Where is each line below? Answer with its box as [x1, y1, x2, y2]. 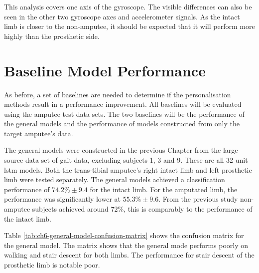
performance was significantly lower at [4, 194, 121, 204]
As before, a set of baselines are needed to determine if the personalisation [4, 89, 231, 99]
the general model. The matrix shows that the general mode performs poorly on [4, 240, 249, 250]
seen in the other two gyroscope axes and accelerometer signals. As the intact [4, 11, 240, 21]
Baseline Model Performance [4, 60, 206, 80]
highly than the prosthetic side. [4, 30, 100, 41]
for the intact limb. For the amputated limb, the [90, 184, 238, 194]
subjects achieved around [32, 204, 109, 214]
